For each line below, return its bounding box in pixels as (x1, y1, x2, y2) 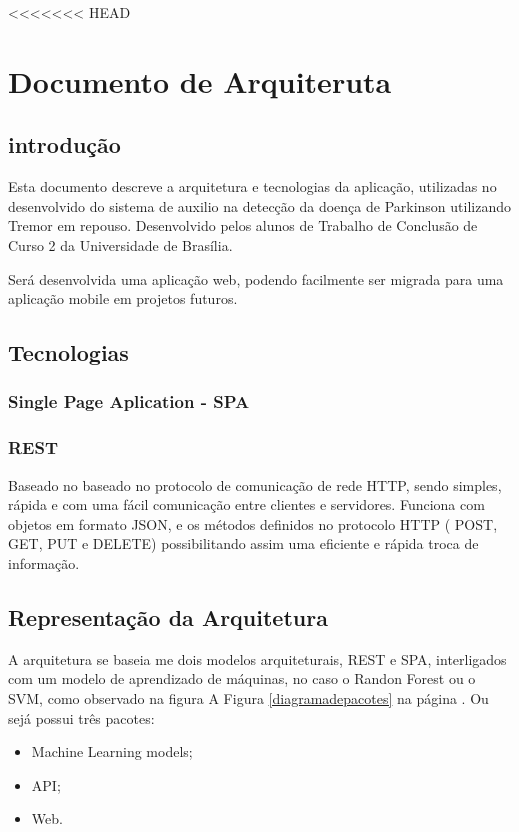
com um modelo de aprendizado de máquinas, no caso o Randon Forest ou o (8, 668, 476, 689)
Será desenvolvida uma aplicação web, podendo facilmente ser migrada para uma (8, 268, 504, 289)
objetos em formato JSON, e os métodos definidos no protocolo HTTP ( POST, (8, 513, 498, 534)
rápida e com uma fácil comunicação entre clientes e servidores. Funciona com (8, 494, 485, 515)
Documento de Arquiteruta (8, 60, 392, 101)
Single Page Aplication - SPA (8, 389, 250, 414)
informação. (8, 552, 80, 573)
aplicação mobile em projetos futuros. (8, 288, 238, 309)
